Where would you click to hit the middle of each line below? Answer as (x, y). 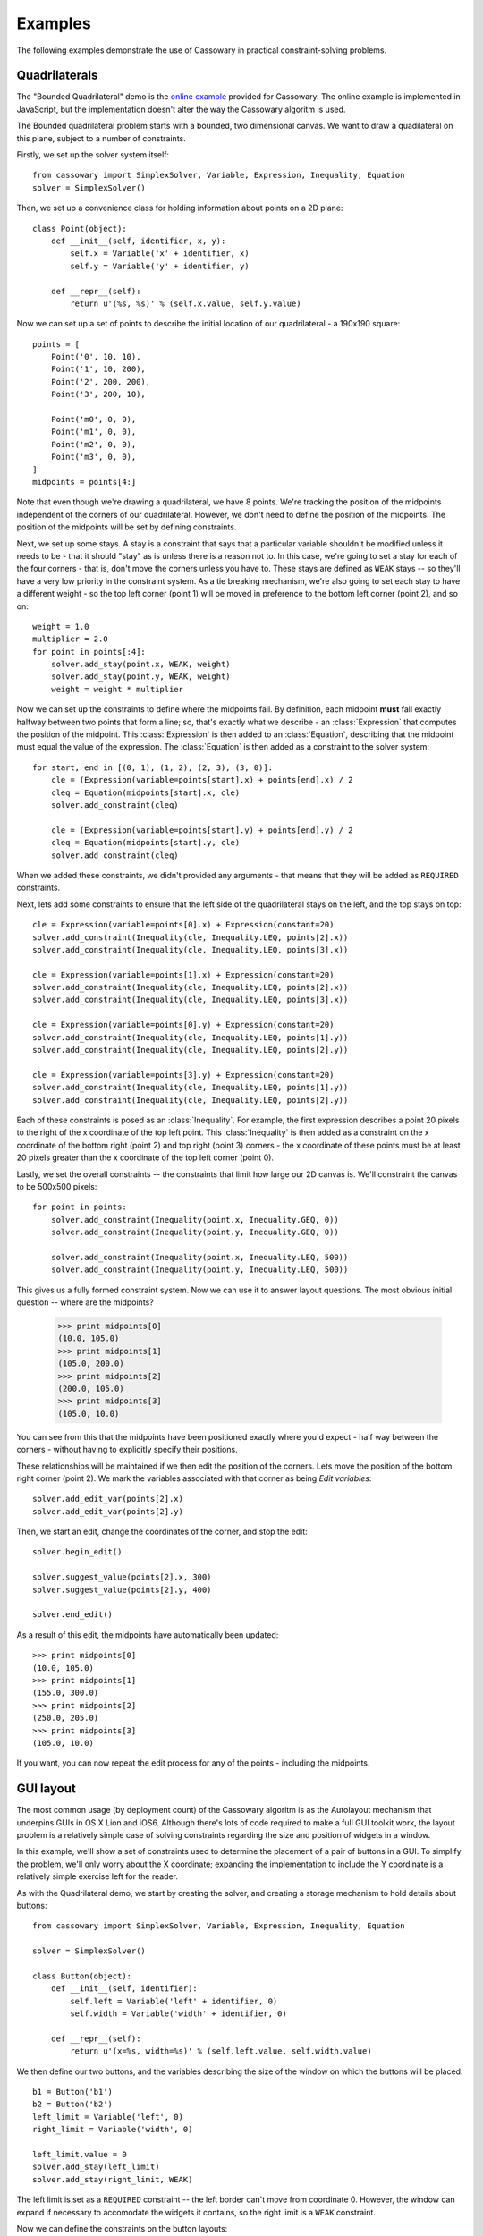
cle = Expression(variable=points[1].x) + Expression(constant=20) (183, 974)
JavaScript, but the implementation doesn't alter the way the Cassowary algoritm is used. (181, 109)
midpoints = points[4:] (85, 482)
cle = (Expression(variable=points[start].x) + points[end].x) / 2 (202, 780)
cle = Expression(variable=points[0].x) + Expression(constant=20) (183, 925)
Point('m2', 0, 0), (93, 444)
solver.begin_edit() (77, 1552)
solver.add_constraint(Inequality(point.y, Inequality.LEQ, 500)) (199, 1270)
